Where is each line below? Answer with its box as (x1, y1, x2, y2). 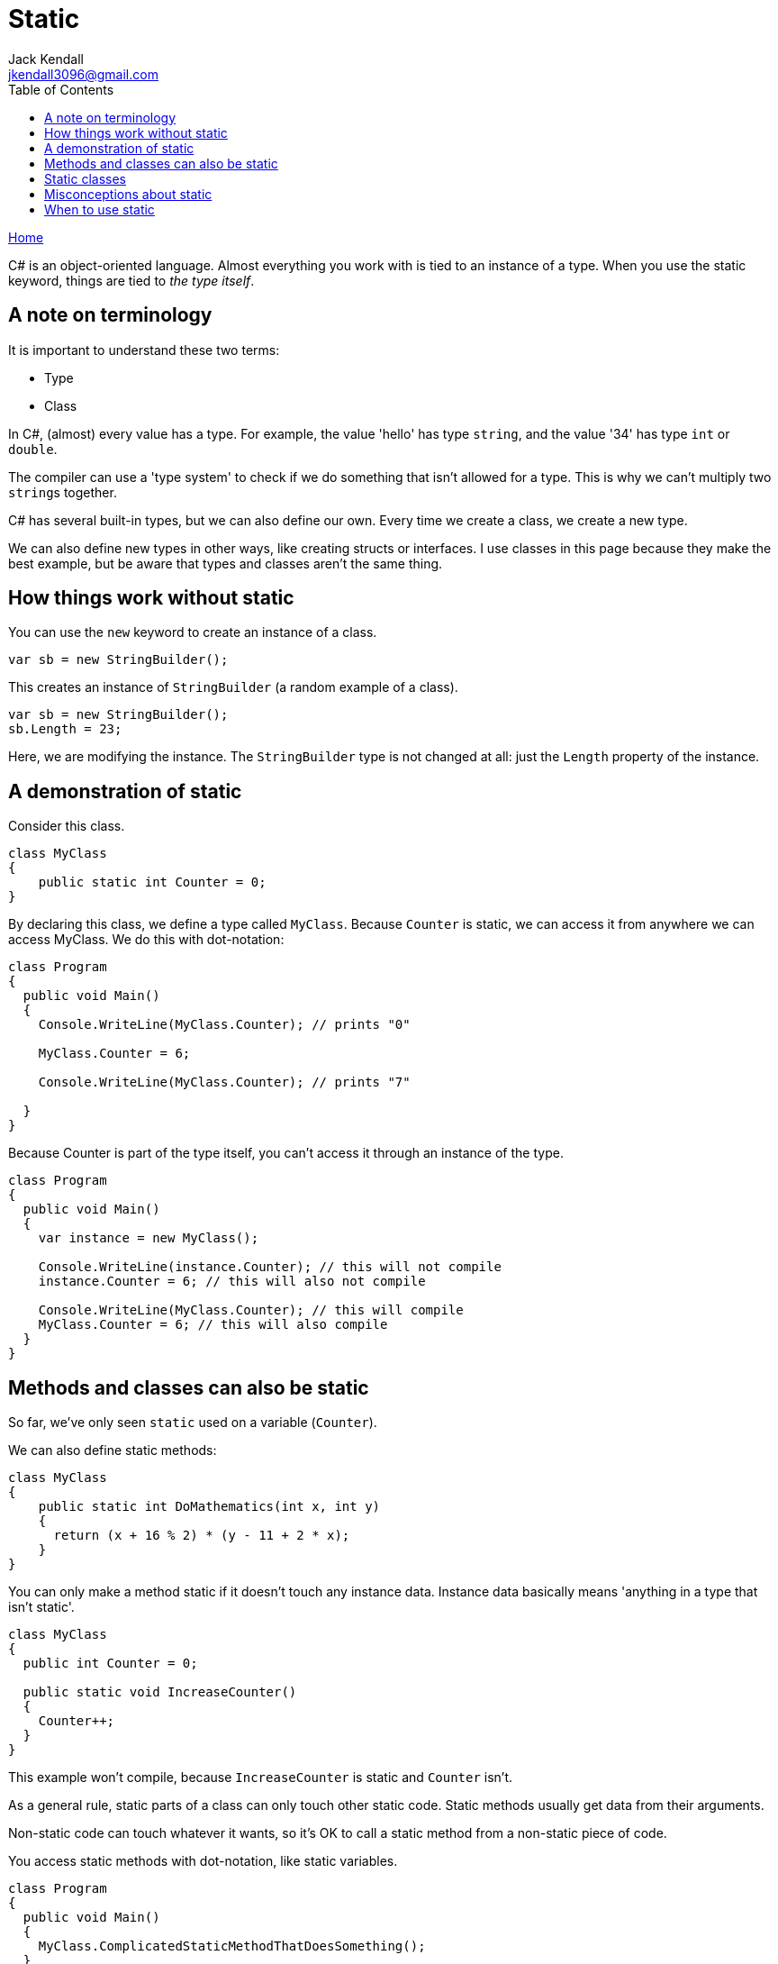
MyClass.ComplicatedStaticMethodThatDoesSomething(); (38, 1939, 426, 1954)
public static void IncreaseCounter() (23, 1685, 297, 1700)
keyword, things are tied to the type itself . (8, 272, 255, 288)
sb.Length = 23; (8, 722, 122, 737)
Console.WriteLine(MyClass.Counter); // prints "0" (38, 1017, 411, 1032)
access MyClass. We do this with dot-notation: (8, 932, 285, 948)
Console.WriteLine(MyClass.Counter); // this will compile (38, 1303, 464, 1318)
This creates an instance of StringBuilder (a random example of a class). (8, 679, 458, 696)
